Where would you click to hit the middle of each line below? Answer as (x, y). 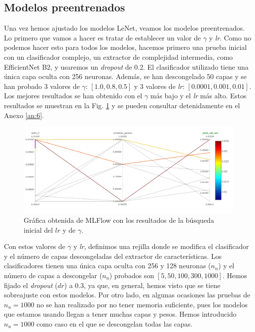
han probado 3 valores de (42, 86)
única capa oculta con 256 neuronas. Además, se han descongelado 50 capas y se (125, 76)
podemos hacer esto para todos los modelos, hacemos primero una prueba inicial (126, 47)
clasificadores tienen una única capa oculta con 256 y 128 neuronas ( (108, 266)
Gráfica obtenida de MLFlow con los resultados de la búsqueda (119, 220)
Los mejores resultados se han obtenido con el (73, 96)
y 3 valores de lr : (159, 86)
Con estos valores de (35, 246)
